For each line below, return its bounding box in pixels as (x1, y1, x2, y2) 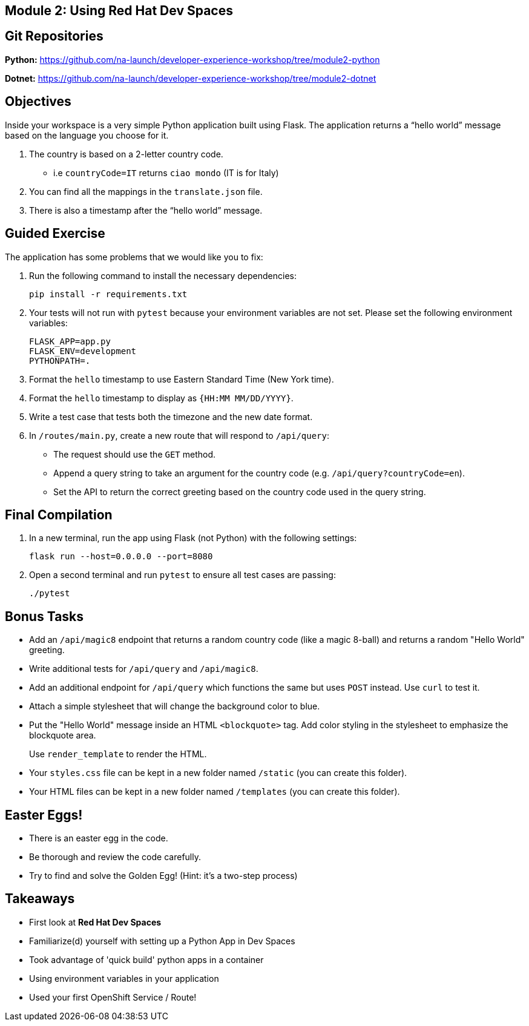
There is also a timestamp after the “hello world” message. (29, 205, 263, 215)
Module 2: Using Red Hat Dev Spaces (5, 3, 233, 18)
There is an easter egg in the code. (29, 833, 168, 844)
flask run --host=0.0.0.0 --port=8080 (29, 551, 213, 562)
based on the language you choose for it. (5, 130, 169, 140)
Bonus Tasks (5, 608, 84, 624)
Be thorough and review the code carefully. (29, 852, 201, 863)
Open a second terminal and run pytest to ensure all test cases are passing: (29, 570, 336, 580)
